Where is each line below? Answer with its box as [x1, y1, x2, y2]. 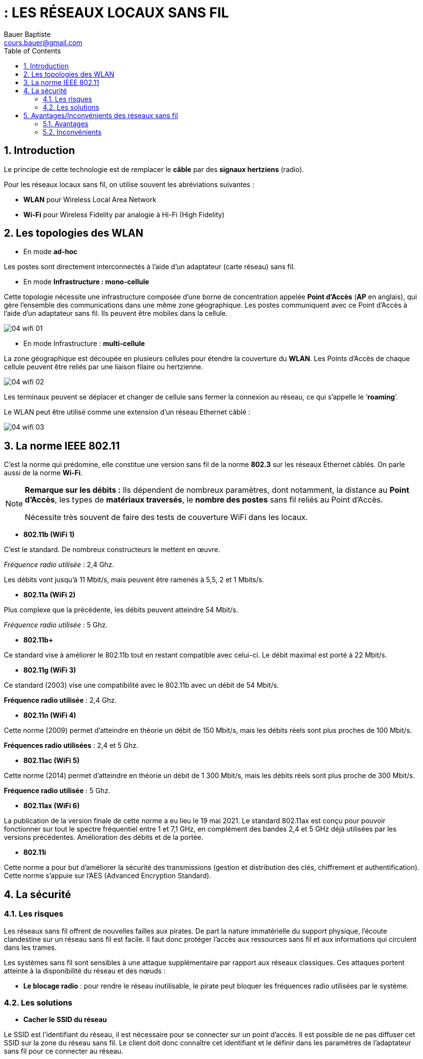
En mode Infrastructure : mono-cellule [23, 278, 149, 286]
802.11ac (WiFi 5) [23, 756, 80, 765]
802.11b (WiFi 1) [23, 530, 75, 539]
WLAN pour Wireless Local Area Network [23, 195, 157, 204]
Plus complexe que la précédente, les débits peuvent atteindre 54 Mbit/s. [4, 606, 238, 614]
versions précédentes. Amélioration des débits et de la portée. [4, 833, 203, 842]
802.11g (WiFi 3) [23, 666, 76, 675]
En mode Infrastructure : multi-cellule [23, 339, 145, 348]
